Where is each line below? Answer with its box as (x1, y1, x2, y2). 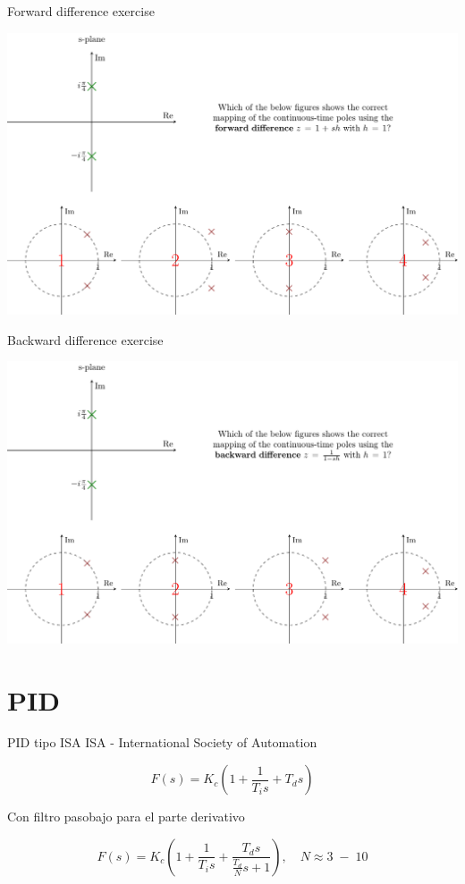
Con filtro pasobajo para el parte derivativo (7, 807, 245, 826)
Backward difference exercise (7, 330, 164, 349)
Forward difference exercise (7, 2, 155, 20)
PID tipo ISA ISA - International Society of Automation (7, 733, 317, 752)
